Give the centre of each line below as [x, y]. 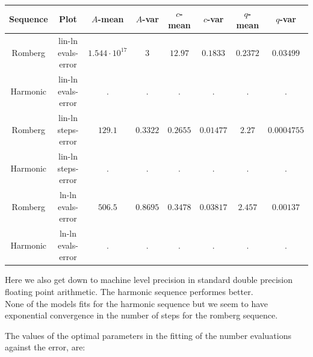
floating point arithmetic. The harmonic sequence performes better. [129, 291]
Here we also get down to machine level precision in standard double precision [149, 280]
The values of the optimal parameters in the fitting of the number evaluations [148, 335]
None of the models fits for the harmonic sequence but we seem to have [137, 303]
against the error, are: [45, 347]
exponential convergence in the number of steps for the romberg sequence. [141, 315]
